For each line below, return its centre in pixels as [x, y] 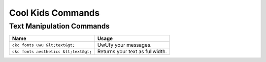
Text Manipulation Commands [59, 26]
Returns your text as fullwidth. [132, 52]
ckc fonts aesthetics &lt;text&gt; [52, 51]
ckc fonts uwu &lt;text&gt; [44, 45]
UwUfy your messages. [125, 45]
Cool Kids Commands [54, 13]
